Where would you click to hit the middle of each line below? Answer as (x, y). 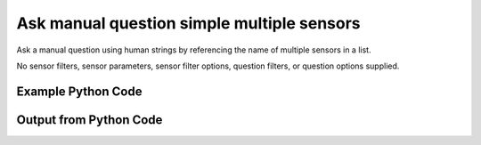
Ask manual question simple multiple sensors (188, 23)
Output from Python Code (90, 120)
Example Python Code (79, 91)
